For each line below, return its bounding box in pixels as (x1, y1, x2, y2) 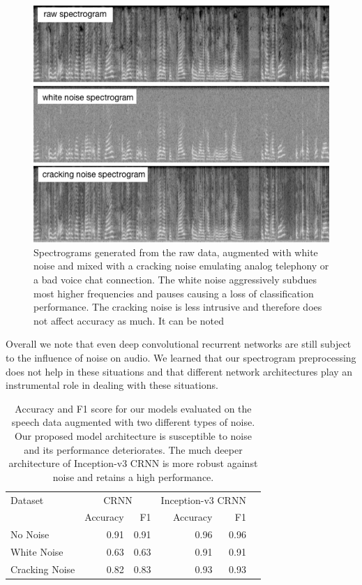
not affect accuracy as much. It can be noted (33, 313, 225, 327)
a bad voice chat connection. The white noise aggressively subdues (33, 272, 317, 286)
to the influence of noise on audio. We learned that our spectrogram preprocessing (6, 350, 356, 364)
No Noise (10, 527, 50, 542)
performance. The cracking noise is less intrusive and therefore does (33, 299, 322, 314)
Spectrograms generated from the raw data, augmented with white (33, 244, 318, 259)
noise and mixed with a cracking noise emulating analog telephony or (33, 258, 329, 273)
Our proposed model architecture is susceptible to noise (14, 428, 252, 443)
